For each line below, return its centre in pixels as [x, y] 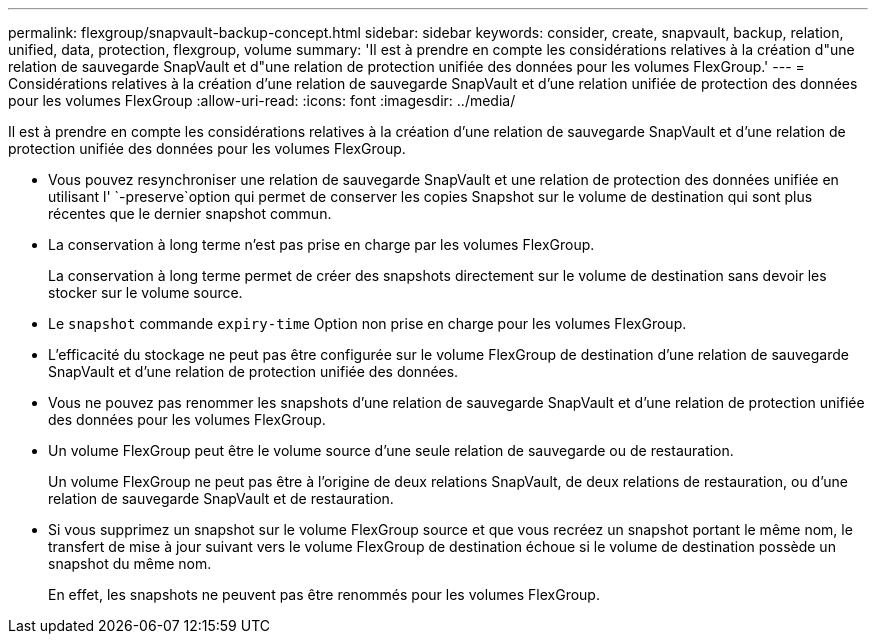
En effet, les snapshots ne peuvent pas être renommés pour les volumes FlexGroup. [324, 594]
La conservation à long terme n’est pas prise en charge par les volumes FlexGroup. [321, 244]
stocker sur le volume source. [145, 292]
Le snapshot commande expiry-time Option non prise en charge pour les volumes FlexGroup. [367, 323]
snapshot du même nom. [130, 563]
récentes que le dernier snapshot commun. [190, 213]
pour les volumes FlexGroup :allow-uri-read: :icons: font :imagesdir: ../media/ [262, 100]
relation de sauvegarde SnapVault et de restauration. [221, 498]
